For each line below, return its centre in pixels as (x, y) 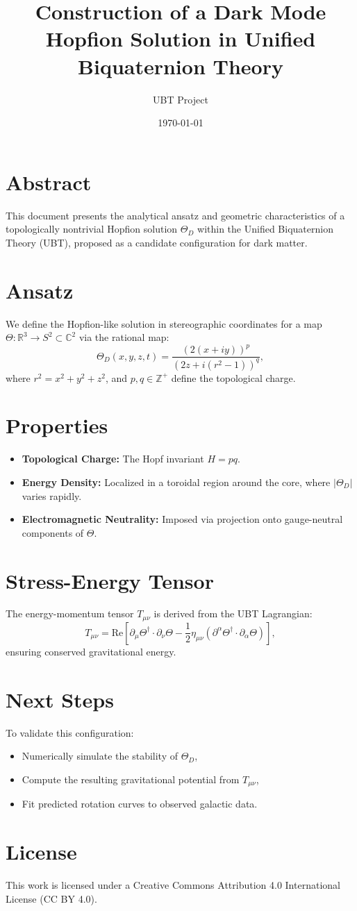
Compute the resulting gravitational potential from (131, 779)
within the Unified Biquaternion (265, 229)
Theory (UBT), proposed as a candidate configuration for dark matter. (157, 242)
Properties (57, 425)
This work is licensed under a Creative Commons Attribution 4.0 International (173, 884)
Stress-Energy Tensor (110, 580)
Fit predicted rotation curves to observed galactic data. (140, 804)
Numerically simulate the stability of (100, 756)
